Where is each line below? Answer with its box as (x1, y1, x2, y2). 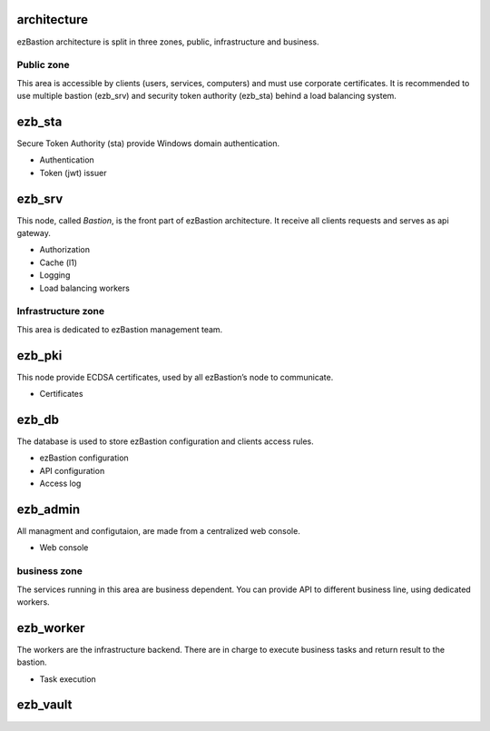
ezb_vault (16, 697, 73, 713)
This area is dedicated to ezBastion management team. (16, 323, 223, 335)
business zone (16, 565, 83, 578)
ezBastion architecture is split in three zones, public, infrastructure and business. (16, 36, 319, 47)
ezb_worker (16, 620, 85, 636)
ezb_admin (16, 501, 81, 517)
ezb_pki (16, 348, 63, 363)
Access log (39, 478, 82, 489)
